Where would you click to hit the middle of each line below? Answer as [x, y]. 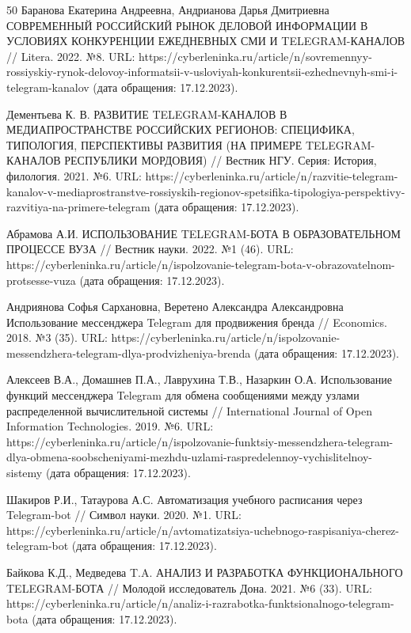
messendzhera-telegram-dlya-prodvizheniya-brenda [129, 353]
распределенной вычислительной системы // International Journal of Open [189, 410]
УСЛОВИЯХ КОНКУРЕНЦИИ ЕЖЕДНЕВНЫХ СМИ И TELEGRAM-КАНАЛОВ [206, 41]
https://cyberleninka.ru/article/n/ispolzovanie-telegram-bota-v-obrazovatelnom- [201, 264]
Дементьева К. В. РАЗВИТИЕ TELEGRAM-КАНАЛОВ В [147, 114]
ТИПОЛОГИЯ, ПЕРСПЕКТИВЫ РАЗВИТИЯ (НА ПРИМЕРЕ [154, 144]
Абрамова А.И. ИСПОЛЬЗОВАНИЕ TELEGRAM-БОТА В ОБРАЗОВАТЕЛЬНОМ [204, 233]
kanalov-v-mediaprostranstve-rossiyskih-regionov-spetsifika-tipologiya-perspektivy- [206, 191]
